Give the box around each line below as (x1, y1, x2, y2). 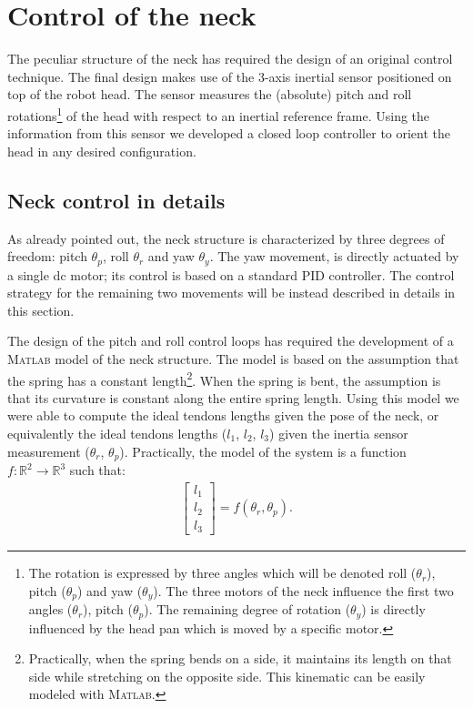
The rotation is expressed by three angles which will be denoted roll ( (28, 563, 417, 582)
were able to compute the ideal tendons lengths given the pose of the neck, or (7, 406, 439, 425)
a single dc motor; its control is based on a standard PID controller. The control (7, 265, 455, 284)
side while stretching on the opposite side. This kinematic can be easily (28, 666, 426, 685)
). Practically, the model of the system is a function (119, 441, 407, 460)
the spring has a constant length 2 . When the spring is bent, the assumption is (7, 368, 441, 389)
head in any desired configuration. (7, 141, 196, 160)
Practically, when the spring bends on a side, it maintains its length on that (28, 649, 452, 668)
